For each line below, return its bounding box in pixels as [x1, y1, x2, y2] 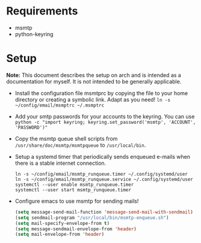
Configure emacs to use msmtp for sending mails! [14, 197, 139, 205]
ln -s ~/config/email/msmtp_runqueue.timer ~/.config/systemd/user [14, 171, 188, 177]
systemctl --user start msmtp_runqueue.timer [14, 186, 131, 193]
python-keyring [14, 30, 54, 37]
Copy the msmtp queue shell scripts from [14, 135, 118, 142]
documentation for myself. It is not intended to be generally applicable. [6, 78, 182, 85]
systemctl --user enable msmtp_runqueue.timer [14, 182, 134, 188]
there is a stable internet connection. [14, 159, 107, 167]
